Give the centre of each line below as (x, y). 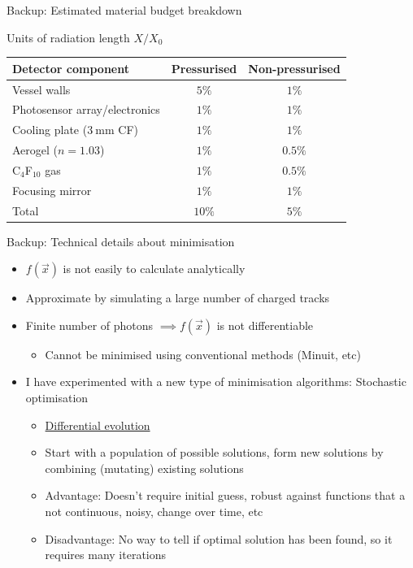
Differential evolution (98, 425)
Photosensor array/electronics (86, 109)
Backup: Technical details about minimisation (121, 241)
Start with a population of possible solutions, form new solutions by (214, 452)
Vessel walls (41, 89)
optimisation (57, 398)
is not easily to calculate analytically (154, 269)
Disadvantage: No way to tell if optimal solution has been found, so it (219, 538)
